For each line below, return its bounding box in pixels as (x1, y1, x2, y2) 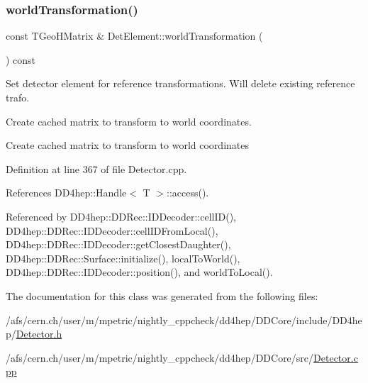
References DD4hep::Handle (6, 185, 127, 200)
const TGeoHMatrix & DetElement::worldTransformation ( (6, 28, 263, 43)
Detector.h (16, 326, 62, 341)
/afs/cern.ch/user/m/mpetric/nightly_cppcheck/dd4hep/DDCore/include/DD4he (6, 312, 362, 327)
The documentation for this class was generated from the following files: (6, 288, 318, 303)
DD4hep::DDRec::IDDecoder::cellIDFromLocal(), (6, 223, 218, 238)
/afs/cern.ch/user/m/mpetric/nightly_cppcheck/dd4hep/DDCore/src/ (6, 350, 314, 365)
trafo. (6, 90, 30, 104)
